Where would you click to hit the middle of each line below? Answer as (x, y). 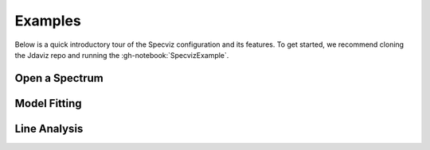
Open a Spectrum (59, 78)
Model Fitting (49, 103)
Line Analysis (49, 128)
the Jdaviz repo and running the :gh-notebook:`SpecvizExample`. (122, 55)
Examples (48, 21)
